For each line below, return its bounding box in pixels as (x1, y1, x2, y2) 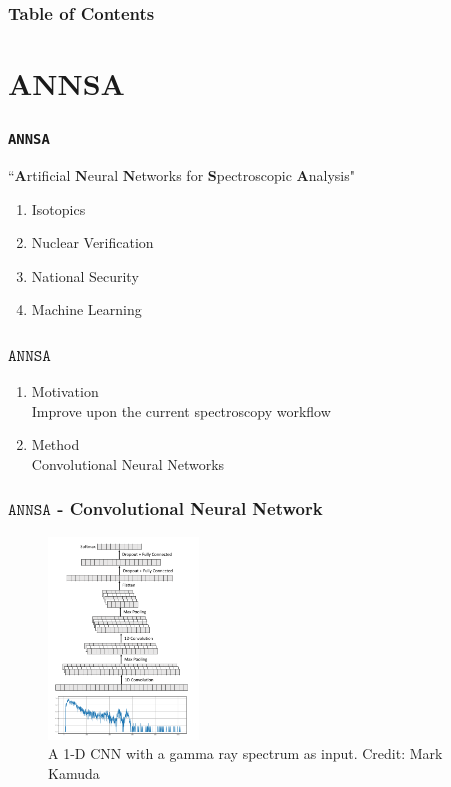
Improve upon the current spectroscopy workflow (31, 400, 331, 421)
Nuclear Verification (31, 232, 154, 253)
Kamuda (48, 763, 100, 784)
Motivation (31, 381, 99, 402)
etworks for (135, 165, 204, 185)
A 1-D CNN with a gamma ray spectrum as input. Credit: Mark (48, 743, 443, 764)
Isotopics (31, 198, 86, 219)
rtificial (26, 165, 71, 185)
